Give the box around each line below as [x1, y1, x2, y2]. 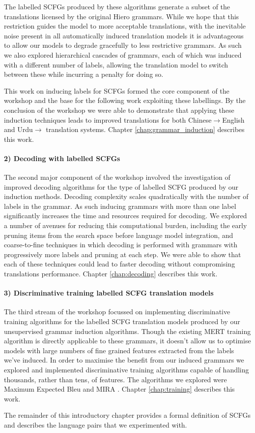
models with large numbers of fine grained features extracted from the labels [4, 345, 234, 355]
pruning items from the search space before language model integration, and [4, 230, 233, 240]
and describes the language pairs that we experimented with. [4, 419, 187, 430]
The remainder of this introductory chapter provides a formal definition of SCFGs [4, 410, 251, 420]
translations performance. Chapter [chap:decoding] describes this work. [4, 268, 218, 279]
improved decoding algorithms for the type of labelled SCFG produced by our [4, 181, 239, 192]
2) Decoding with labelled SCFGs [4, 153, 120, 163]
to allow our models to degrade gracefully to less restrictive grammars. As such [4, 40, 242, 50]
